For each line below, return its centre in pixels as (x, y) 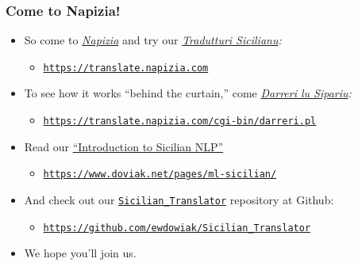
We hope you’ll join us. (80, 253)
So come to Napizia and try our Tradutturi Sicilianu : (153, 40)
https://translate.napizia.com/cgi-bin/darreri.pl (180, 122)
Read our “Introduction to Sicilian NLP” (124, 146)
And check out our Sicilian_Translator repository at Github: (179, 199)
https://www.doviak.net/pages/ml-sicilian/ (160, 175)
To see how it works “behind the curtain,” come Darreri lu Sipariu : (188, 93)
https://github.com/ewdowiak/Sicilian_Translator (177, 228)
